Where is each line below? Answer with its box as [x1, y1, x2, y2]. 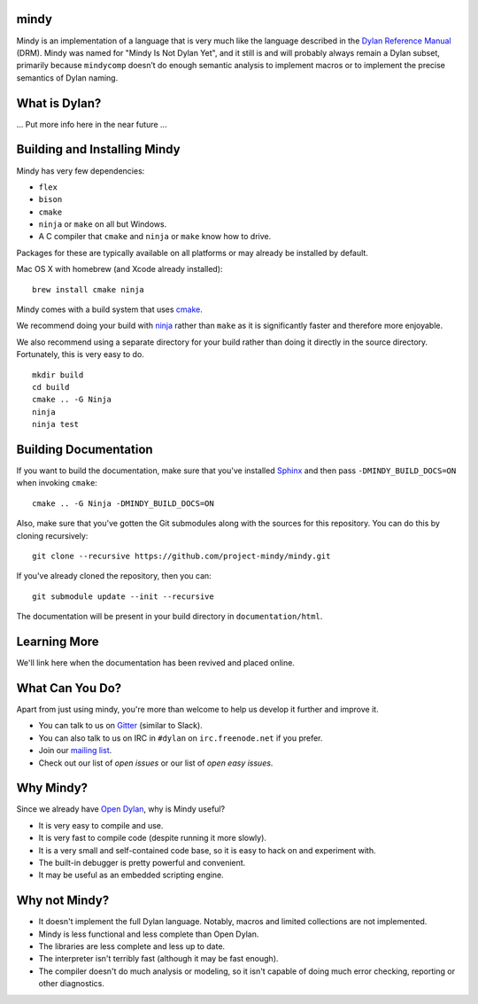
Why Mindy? [16, 781, 89, 796]
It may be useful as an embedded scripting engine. [38, 869, 225, 881]
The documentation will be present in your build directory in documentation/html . [16, 611, 323, 622]
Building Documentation [16, 441, 154, 456]
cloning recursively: [16, 530, 89, 541]
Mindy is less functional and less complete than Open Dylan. [38, 929, 259, 939]
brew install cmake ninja [32, 284, 145, 294]
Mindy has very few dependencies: [16, 165, 145, 176]
